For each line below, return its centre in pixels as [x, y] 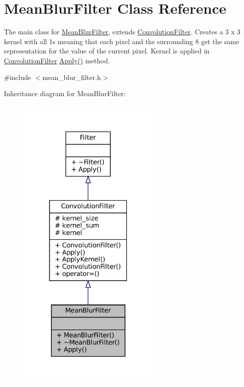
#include [18, 77]
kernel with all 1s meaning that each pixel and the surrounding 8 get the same [122, 41]
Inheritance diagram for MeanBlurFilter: [65, 93]
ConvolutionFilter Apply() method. [57, 60]
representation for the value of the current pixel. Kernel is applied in [107, 51]
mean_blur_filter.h [72, 77]
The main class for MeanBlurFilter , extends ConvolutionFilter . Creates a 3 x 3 [122, 32]
